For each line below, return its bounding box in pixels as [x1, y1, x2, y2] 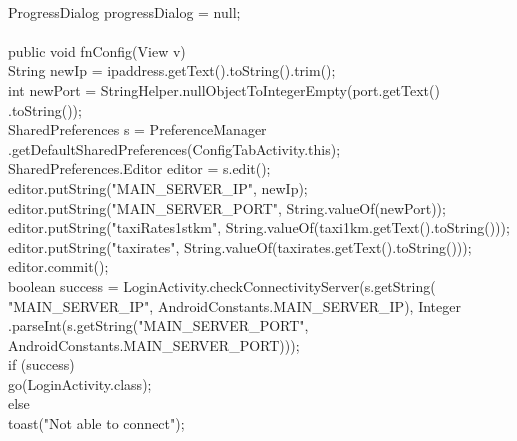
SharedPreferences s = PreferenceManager [8, 119, 267, 140]
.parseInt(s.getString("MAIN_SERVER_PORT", [8, 315, 309, 336]
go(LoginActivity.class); [8, 373, 152, 394]
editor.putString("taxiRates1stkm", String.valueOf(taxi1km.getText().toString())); [8, 217, 510, 238]
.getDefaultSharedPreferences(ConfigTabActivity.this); [8, 138, 341, 159]
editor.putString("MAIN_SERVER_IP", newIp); [8, 177, 308, 198]
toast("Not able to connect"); [8, 413, 185, 434]
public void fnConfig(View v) [8, 40, 186, 61]
